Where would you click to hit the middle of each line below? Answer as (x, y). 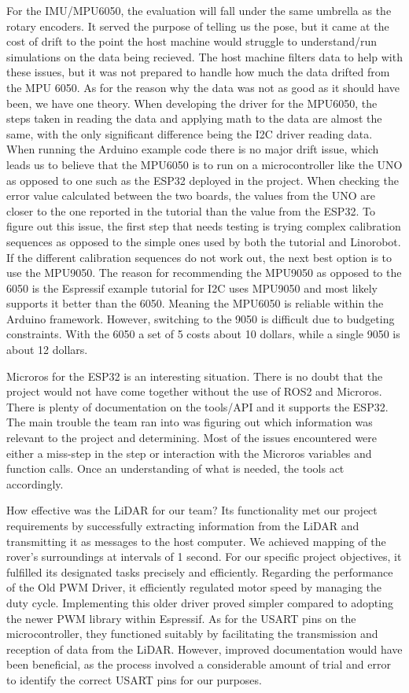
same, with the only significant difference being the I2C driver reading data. (190, 133)
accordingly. (35, 483)
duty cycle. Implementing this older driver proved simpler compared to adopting (200, 602)
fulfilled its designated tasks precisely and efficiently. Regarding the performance (200, 571)
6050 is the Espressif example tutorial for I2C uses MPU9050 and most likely (192, 288)
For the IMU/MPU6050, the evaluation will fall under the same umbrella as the (199, 10)
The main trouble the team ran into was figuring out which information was (190, 422)
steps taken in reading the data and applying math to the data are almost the (194, 118)
